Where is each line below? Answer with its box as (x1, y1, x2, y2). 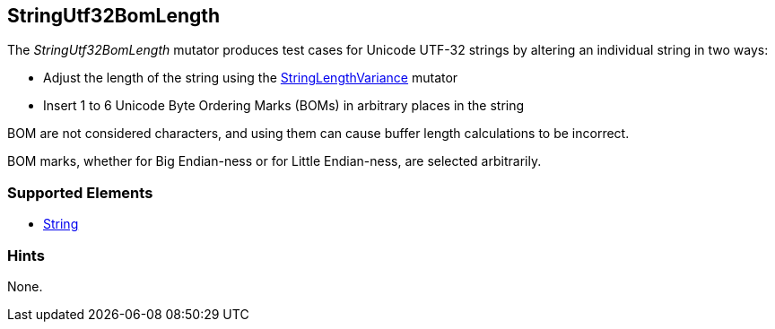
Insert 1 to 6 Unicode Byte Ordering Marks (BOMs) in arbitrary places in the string (43, 98, 525, 114)
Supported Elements (7, 183, 153, 202)
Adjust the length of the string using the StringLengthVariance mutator (43, 70, 458, 86)
